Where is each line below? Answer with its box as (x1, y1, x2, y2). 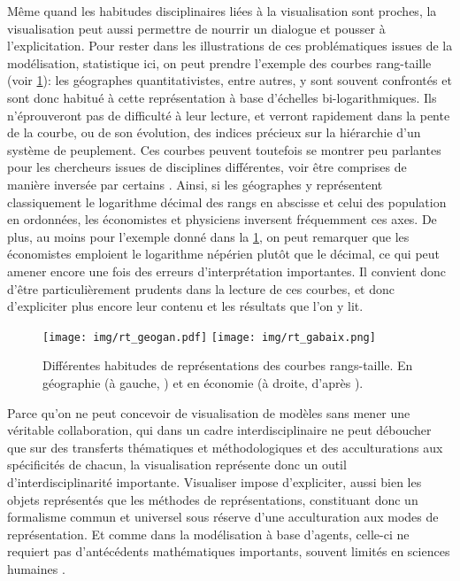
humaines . (7, 559, 65, 577)
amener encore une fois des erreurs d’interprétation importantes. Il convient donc (7, 261, 447, 280)
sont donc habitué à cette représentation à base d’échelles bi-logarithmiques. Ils (7, 88, 437, 106)
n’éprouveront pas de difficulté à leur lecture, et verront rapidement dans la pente (7, 105, 450, 124)
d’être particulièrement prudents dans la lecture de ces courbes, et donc (7, 279, 395, 298)
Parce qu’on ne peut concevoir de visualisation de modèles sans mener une (7, 403, 410, 422)
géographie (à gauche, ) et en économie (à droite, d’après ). (42, 373, 364, 391)
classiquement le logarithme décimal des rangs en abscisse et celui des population (7, 192, 447, 211)
